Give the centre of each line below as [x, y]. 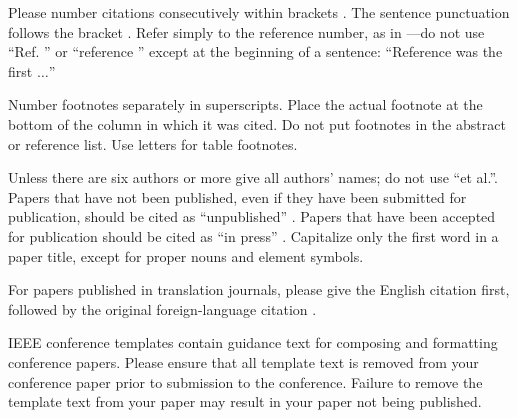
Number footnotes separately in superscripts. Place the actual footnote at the [245, 104]
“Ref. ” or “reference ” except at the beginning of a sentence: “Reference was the [255, 51]
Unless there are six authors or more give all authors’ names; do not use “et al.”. [253, 177]
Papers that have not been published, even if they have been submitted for [237, 196]
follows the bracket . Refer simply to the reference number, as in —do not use [246, 31]
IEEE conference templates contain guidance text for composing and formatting [253, 342]
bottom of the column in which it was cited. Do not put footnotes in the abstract [257, 123]
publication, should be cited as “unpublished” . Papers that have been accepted [252, 216]
